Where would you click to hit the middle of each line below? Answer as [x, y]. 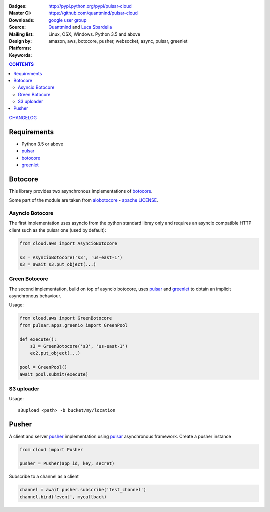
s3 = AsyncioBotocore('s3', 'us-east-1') [71, 257]
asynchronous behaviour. [35, 296]
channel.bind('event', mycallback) [63, 497]
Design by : [21, 41]
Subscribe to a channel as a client [44, 477]
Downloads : [22, 20]
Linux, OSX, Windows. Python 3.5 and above [95, 34]
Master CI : [20, 13]
